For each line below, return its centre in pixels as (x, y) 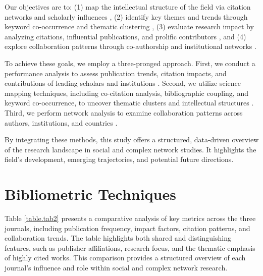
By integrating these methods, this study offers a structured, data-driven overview (132, 140)
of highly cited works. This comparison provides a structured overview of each (125, 258)
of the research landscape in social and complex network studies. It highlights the (130, 149)
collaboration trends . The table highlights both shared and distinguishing (118, 238)
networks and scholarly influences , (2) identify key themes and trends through (126, 16)
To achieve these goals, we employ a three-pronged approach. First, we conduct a (130, 63)
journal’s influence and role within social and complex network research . (116, 267)
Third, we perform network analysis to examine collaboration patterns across (124, 112)
